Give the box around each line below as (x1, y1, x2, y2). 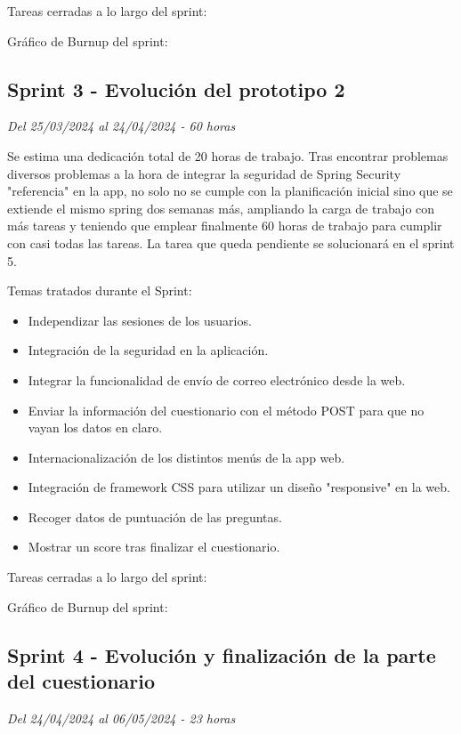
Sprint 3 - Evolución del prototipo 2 (7, 75, 345, 102)
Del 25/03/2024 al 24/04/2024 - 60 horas (7, 117, 236, 135)
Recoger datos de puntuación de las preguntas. (28, 507, 282, 526)
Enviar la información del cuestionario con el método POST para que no (28, 400, 425, 419)
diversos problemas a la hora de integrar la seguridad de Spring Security (7, 164, 401, 182)
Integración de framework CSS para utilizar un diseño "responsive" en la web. (28, 478, 450, 496)
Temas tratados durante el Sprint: (7, 281, 192, 300)
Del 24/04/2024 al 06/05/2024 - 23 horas (7, 708, 236, 727)
